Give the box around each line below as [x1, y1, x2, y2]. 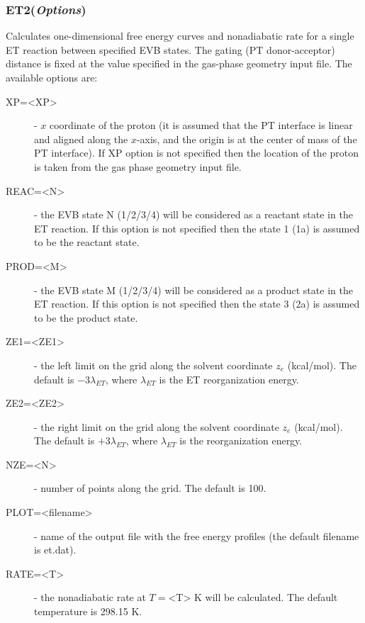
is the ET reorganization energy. [159, 371, 299, 386]
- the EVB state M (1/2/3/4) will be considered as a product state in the [34, 282, 353, 297]
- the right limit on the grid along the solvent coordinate [34, 419, 279, 434]
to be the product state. [34, 310, 138, 325]
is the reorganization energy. [179, 433, 303, 448]
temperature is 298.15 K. [34, 604, 142, 619]
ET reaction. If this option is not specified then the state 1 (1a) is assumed [34, 220, 360, 235]
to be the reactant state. [34, 235, 140, 249]
